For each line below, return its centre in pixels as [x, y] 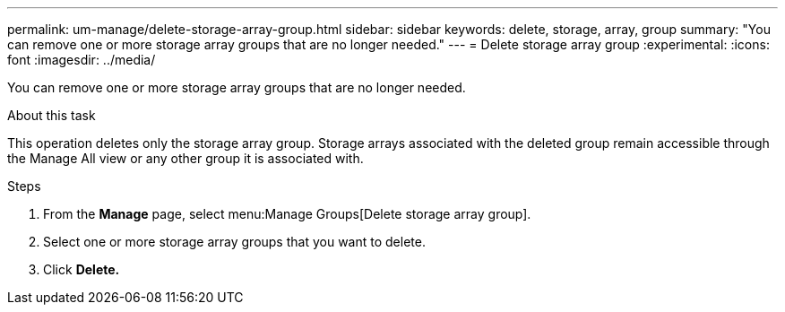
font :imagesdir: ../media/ [82, 60]
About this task [52, 115]
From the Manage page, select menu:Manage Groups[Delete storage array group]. [287, 214]
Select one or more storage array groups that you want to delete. [234, 242]
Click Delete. [82, 269]
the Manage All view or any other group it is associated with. [185, 158]
